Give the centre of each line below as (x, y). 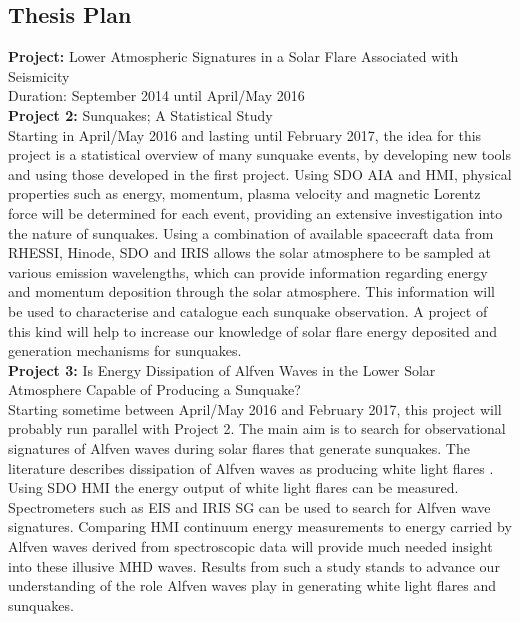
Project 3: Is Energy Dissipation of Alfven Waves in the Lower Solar (222, 369)
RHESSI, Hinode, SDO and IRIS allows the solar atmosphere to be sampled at (249, 252)
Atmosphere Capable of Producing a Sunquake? (154, 389)
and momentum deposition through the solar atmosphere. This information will (252, 291)
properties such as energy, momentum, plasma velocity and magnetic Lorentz (244, 193)
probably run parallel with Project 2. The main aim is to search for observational (257, 428)
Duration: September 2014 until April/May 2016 (156, 95)
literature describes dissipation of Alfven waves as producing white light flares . (251, 467)
